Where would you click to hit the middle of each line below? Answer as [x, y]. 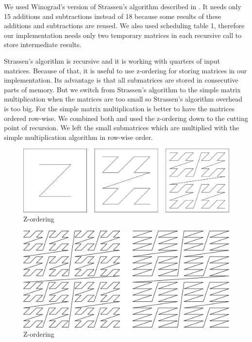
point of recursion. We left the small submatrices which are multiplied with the [122, 128]
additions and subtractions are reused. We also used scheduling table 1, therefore [124, 26]
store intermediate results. [43, 44]
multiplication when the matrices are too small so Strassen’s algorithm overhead [123, 99]
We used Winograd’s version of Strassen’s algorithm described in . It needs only [123, 6]
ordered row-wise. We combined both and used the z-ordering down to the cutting [126, 118]
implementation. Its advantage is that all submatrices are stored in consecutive [121, 80]
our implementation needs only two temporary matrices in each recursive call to [123, 35]
